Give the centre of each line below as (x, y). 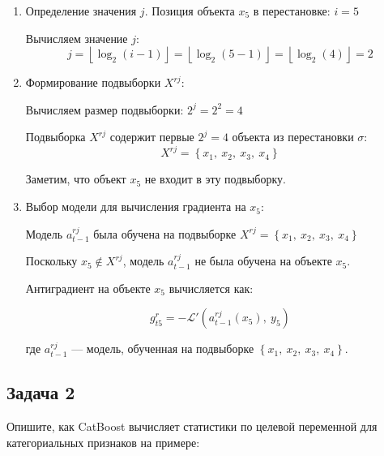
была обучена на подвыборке (165, 233)
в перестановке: (292, 11)
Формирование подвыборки (93, 82)
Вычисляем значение (77, 38)
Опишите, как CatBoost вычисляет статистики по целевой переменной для (192, 426)
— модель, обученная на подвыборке (163, 348)
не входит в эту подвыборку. (215, 179)
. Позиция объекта (190, 11)
